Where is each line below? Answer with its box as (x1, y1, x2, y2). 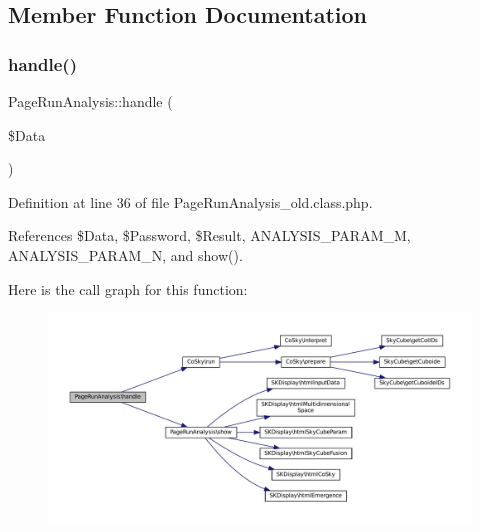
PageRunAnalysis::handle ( (8, 91, 173, 111)
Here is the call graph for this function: (8, 278, 248, 299)
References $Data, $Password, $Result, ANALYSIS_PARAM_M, (8, 225, 411, 246)
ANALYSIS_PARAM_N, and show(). (8, 244, 243, 265)
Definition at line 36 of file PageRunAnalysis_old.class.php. (8, 191, 373, 212)
